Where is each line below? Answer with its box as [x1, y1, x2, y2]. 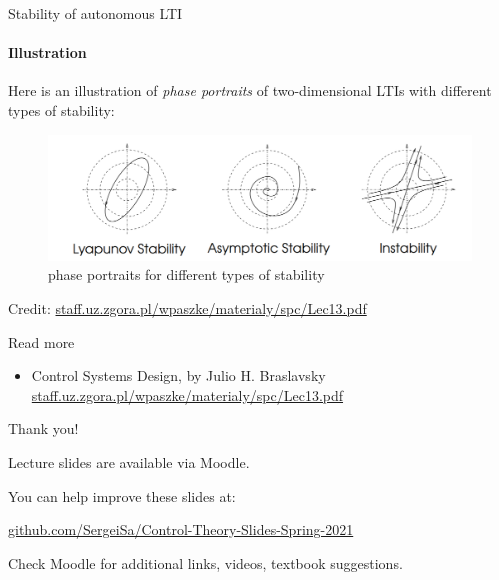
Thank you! [8, 418, 79, 439]
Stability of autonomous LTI [8, 3, 183, 23]
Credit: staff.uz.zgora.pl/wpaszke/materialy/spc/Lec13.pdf [8, 298, 367, 319]
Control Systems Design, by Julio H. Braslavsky [31, 365, 326, 386]
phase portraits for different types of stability [48, 264, 325, 285]
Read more [8, 331, 75, 352]
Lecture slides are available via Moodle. [8, 452, 250, 473]
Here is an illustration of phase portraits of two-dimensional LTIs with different [8, 80, 492, 101]
